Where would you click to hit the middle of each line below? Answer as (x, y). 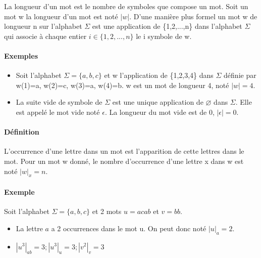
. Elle (244, 102)
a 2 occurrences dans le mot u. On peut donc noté (129, 228)
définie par (240, 75)
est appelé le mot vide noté (58, 112)
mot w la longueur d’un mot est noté (61, 16)
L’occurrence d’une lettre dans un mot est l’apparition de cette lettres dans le (124, 151)
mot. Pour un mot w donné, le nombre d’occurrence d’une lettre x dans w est (124, 161)
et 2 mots (107, 211)
